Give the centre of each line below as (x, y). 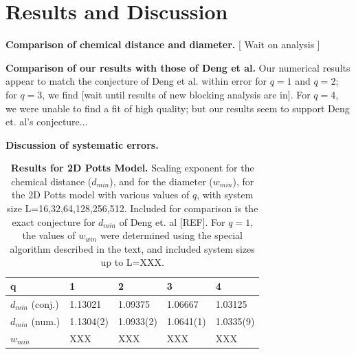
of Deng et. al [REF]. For (172, 221)
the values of (49, 235)
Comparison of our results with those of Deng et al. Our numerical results (178, 67)
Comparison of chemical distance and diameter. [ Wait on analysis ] (163, 44)
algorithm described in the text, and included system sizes (132, 248)
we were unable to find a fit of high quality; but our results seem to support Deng (178, 108)
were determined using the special (171, 235)
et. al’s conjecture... (47, 122)
